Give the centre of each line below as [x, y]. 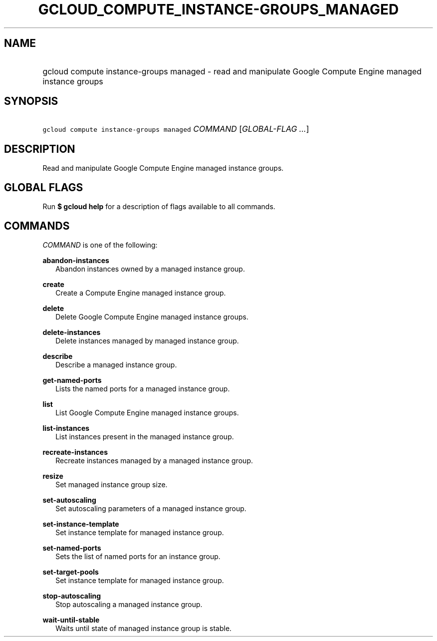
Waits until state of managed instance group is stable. [144, 628]
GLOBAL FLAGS [44, 187]
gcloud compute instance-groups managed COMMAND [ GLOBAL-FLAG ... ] [176, 129]
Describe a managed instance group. [116, 364]
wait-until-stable [71, 620]
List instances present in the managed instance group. [145, 436]
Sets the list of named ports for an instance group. [138, 556]
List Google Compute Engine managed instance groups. [147, 412]
